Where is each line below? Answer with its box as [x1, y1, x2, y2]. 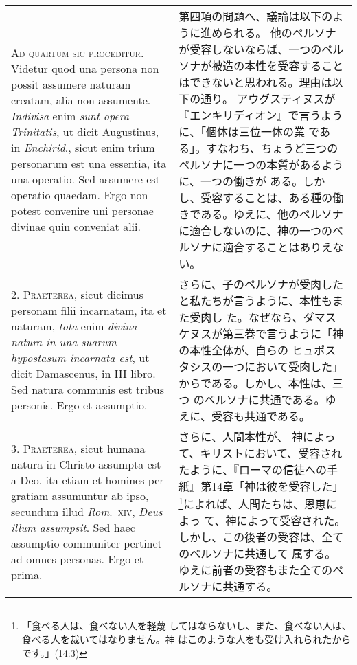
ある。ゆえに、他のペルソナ [200, 206, 343, 222]
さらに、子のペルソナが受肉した [178, 276, 343, 292]
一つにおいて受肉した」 [222, 359, 343, 374]
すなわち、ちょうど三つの [206, 140, 338, 156]
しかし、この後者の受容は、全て [178, 529, 344, 545]
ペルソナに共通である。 [204, 392, 325, 407]
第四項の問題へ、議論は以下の [178, 8, 333, 24]
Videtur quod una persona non [11, 60, 159, 76]
